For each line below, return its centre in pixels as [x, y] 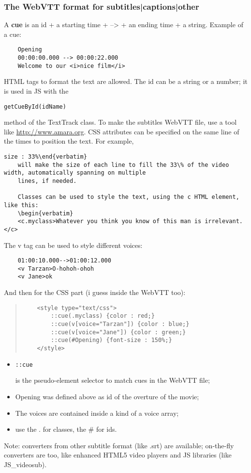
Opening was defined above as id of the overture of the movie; [107, 396]
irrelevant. [224, 221]
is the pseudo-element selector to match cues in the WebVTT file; [112, 380]
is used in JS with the [36, 90]
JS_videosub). [25, 464]
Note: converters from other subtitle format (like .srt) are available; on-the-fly [119, 445]
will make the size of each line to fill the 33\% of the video [123, 165]
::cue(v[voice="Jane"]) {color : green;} [118, 332]
